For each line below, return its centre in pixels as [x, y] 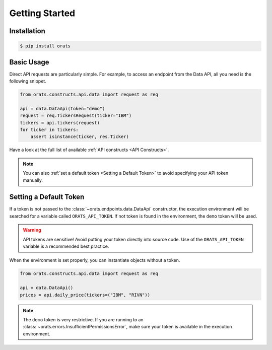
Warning [32, 230]
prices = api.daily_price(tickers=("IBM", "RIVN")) [85, 295]
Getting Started [42, 13]
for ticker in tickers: [49, 129]
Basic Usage [29, 62]
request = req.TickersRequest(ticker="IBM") [76, 116]
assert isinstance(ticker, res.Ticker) [80, 137]
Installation [27, 31]
